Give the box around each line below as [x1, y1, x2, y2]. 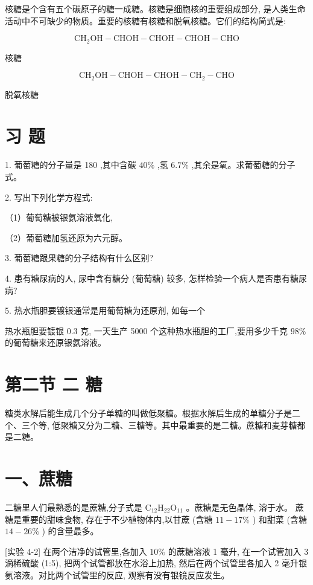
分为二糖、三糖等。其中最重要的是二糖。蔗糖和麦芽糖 [86, 418, 297, 431]
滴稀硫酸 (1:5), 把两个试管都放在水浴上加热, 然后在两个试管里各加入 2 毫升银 [5, 557, 307, 569]
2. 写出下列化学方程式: [5, 190, 93, 203]
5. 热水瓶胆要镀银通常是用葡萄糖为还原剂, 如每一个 [5, 304, 206, 317]
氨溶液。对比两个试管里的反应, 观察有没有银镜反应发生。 [5, 568, 230, 581]
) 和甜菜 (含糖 [252, 512, 307, 525]
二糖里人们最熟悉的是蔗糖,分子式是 [5, 500, 142, 513]
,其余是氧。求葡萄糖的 [191, 158, 279, 171]
